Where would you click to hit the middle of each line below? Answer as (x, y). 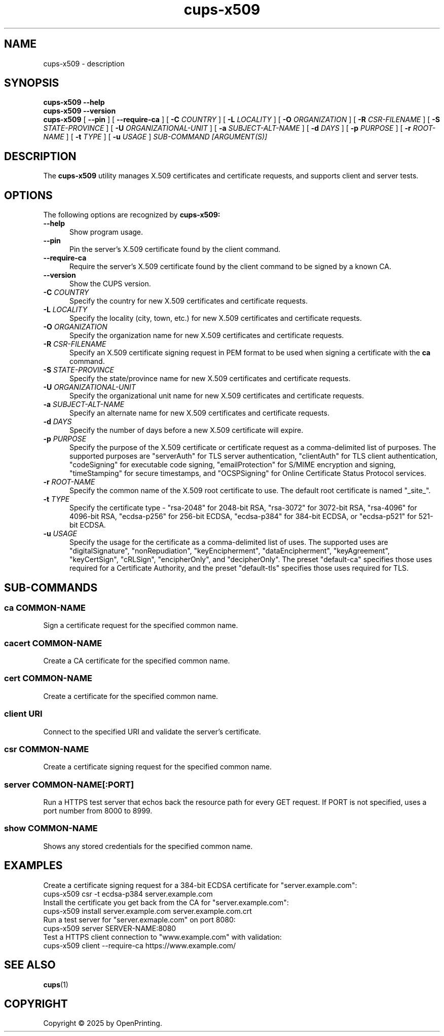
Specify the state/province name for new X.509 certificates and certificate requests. (210, 379)
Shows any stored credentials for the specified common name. (148, 846)
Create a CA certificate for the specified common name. (137, 661)
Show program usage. (106, 232)
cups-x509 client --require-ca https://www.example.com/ (140, 945)
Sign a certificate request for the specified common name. (141, 625)
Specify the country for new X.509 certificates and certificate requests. (189, 301)
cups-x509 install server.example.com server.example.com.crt (147, 911)
